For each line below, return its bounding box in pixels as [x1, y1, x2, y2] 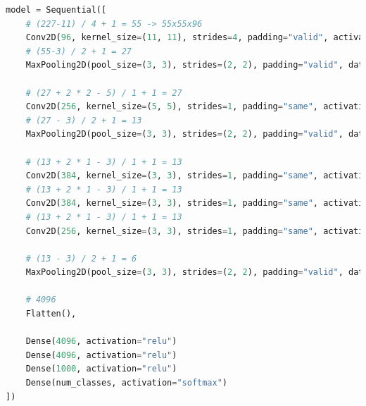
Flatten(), [25, 309, 77, 319]
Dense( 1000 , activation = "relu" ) [25, 364, 177, 374]
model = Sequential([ [6, 5, 107, 15]
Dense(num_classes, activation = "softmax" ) [25, 378, 228, 388]
